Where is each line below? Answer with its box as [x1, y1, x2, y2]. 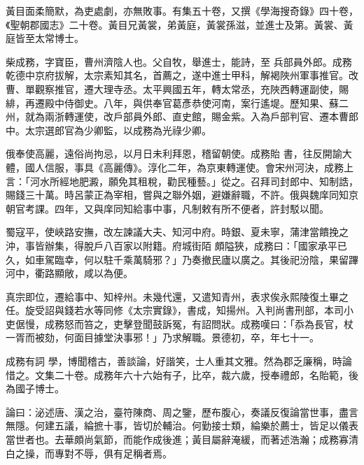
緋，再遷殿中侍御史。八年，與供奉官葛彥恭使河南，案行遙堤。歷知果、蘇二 [6, 95, 349, 110]
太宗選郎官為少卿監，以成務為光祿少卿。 [24, 122, 211, 137]
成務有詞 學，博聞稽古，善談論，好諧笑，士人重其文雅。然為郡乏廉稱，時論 [6, 354, 352, 369]
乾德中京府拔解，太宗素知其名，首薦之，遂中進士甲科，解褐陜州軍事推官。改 [6, 68, 358, 83]
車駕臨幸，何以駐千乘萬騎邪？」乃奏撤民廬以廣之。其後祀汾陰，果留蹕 [34, 252, 358, 266]
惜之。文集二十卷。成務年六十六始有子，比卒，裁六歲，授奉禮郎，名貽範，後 [6, 367, 358, 382]
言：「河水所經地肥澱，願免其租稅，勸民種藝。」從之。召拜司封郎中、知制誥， [6, 173, 358, 188]
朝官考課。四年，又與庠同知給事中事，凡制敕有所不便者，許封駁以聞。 [6, 201, 329, 215]
